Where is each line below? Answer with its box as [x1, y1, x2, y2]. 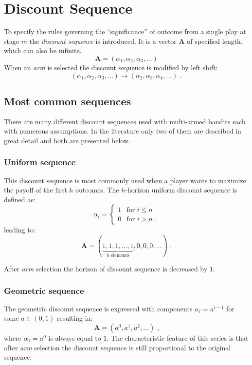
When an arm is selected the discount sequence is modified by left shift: [4, 62, 218, 72]
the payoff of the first [4, 185, 67, 195]
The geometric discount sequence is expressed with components [4, 303, 193, 313]
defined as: [4, 194, 36, 204]
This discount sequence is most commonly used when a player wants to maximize [4, 175, 246, 185]
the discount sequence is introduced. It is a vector [29, 36, 177, 46]
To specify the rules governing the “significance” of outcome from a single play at [4, 26, 246, 37]
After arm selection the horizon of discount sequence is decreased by [4, 264, 208, 274]
